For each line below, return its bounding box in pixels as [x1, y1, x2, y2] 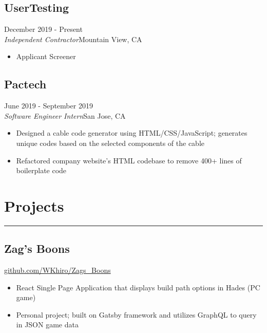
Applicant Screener [16, 51, 76, 62]
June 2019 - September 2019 [4, 100, 93, 111]
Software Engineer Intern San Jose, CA [4, 110, 126, 121]
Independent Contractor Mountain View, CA [4, 33, 142, 44]
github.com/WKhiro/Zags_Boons [4, 265, 111, 275]
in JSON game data [16, 319, 79, 330]
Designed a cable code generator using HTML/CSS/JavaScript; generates [16, 127, 247, 138]
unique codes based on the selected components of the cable [16, 137, 205, 148]
